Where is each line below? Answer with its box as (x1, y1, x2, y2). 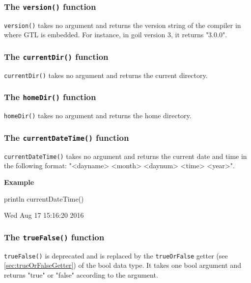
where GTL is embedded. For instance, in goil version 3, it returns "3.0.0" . (4, 29, 227, 40)
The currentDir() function (4, 50, 109, 62)
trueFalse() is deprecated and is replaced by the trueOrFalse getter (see (4, 250, 228, 260)
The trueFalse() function (4, 231, 105, 243)
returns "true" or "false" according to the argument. (4, 269, 158, 280)
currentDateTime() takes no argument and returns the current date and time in (4, 151, 247, 161)
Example (4, 177, 34, 187)
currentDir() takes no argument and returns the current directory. (4, 70, 208, 80)
